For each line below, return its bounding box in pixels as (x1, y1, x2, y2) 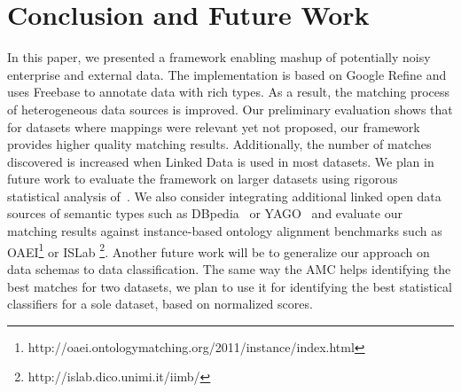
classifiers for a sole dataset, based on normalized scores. (7, 294, 313, 313)
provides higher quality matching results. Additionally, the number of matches (7, 135, 432, 153)
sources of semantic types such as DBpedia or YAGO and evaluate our (7, 204, 402, 223)
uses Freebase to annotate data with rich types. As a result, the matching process (7, 82, 450, 101)
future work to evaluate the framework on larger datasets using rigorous (7, 169, 398, 188)
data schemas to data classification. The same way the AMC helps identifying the (7, 259, 451, 278)
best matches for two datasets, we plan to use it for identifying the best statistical (7, 277, 452, 295)
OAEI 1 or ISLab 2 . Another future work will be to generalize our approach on (7, 239, 430, 261)
